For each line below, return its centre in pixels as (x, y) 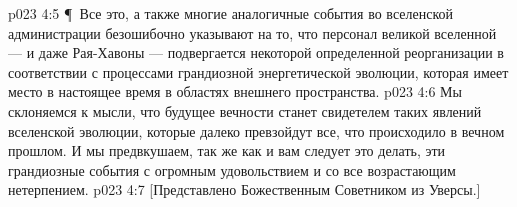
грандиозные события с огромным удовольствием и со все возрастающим (232, 169)
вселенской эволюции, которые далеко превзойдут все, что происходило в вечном (256, 130)
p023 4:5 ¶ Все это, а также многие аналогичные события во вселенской (230, 13)
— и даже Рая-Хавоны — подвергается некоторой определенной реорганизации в (256, 52)
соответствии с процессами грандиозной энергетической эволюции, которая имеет (258, 71)
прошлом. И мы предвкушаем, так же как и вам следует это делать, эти (227, 150)
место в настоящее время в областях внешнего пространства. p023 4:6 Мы (235, 91)
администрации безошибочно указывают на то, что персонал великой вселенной (252, 32)
